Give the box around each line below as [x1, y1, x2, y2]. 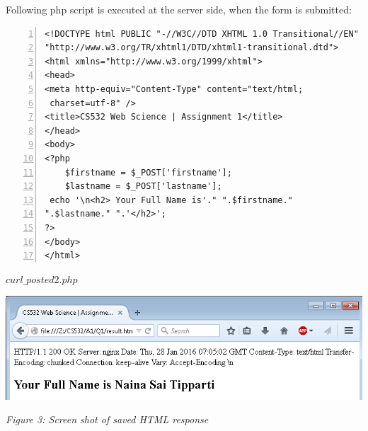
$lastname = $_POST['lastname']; [64, 181, 222, 192]
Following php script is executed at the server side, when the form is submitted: [6, 2, 352, 16]
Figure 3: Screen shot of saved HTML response [6, 412, 209, 427]
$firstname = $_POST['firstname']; [64, 167, 232, 178]
